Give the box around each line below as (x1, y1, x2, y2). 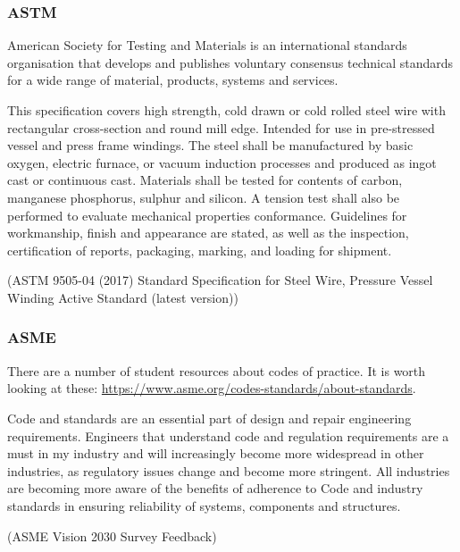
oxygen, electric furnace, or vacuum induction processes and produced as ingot (7, 153, 437, 171)
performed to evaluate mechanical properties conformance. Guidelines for (7, 205, 407, 224)
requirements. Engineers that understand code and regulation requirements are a (7, 426, 449, 445)
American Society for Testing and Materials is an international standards (7, 36, 407, 54)
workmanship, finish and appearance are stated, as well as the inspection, (7, 223, 409, 242)
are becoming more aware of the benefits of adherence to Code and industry (7, 479, 423, 498)
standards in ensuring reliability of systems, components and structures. (7, 496, 401, 514)
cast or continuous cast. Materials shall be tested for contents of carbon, (7, 171, 403, 189)
